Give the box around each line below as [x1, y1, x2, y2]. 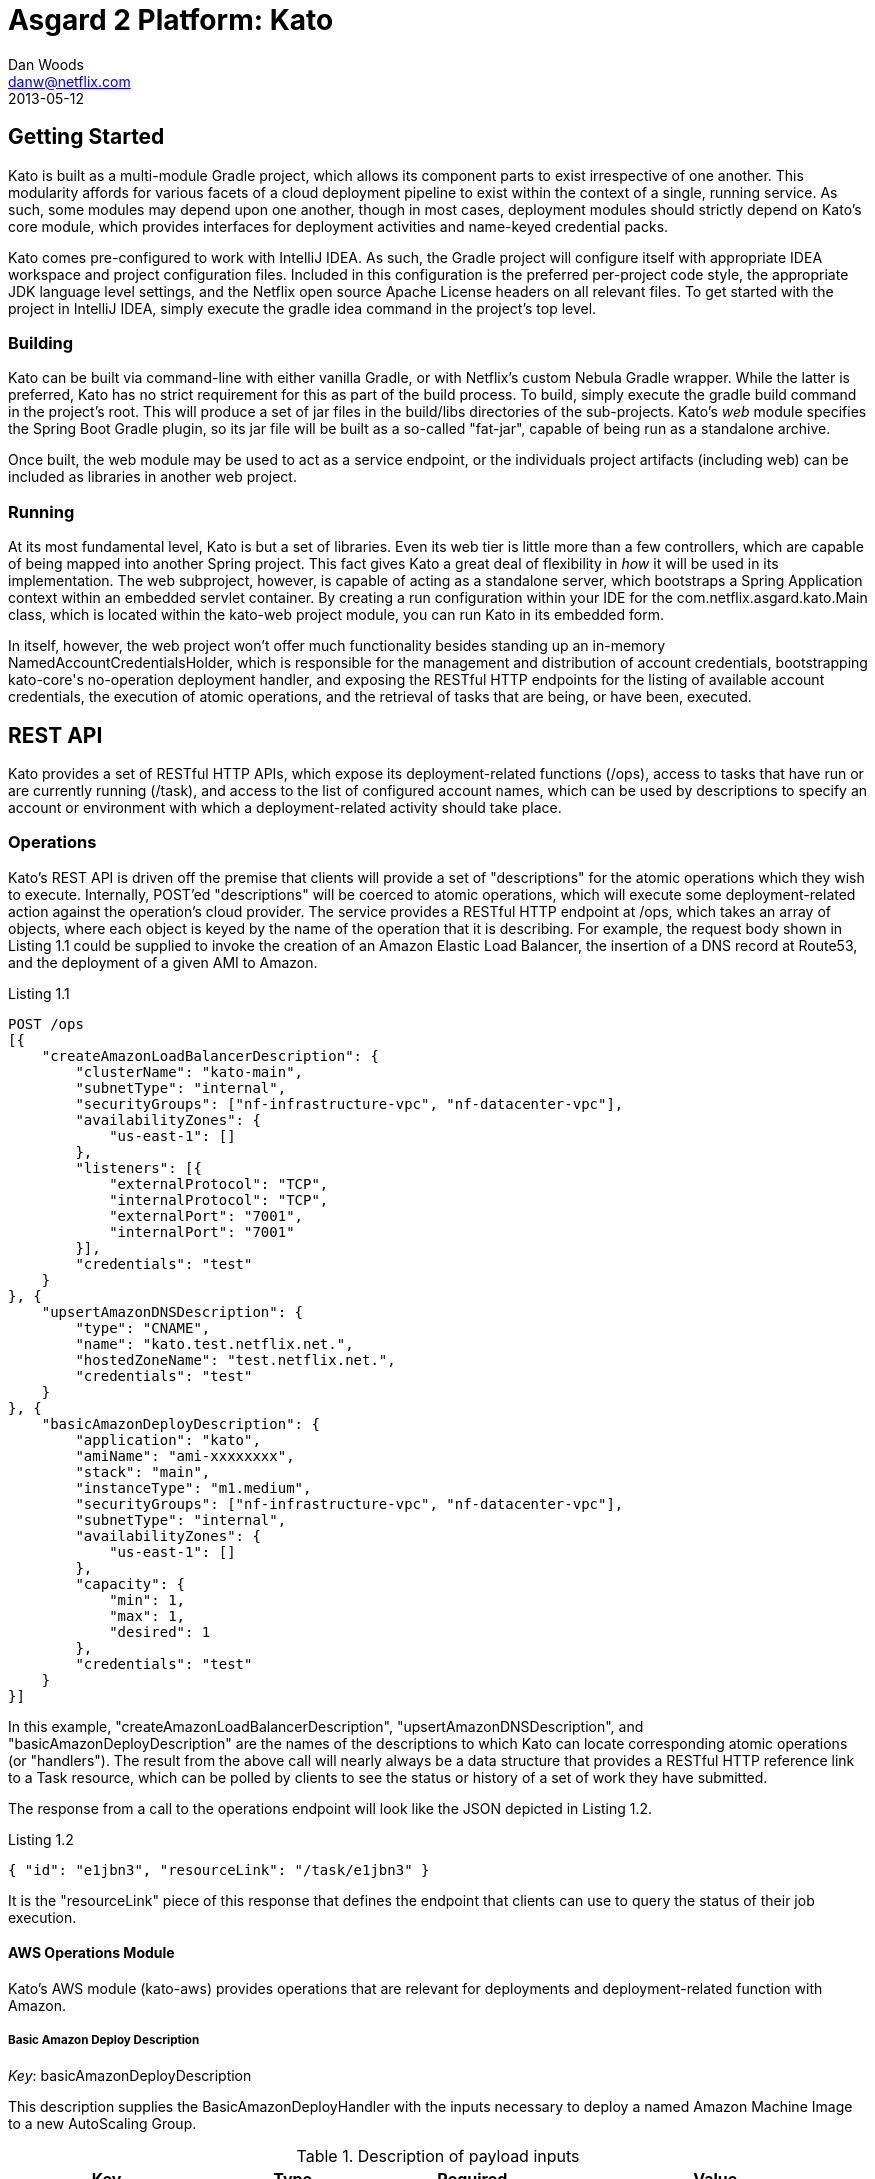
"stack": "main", [75, 1463, 211, 1480]
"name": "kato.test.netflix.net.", [75, 1335, 354, 1352]
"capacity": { [75, 1575, 186, 1592]
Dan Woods [8, 55, 85, 73]
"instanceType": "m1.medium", [75, 1479, 312, 1496]
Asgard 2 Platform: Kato [8, 3, 334, 37]
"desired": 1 [109, 1623, 211, 1640]
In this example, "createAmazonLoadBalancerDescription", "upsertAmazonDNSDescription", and [8, 1717, 644, 1735]
